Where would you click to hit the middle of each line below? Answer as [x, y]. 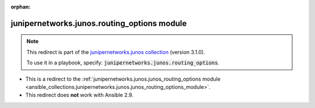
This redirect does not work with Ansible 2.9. [79, 95]
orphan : [21, 7]
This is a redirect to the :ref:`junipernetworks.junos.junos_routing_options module [123, 79]
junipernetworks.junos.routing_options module [99, 23]
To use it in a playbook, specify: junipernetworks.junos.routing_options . [123, 63]
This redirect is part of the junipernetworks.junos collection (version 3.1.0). [116, 52]
